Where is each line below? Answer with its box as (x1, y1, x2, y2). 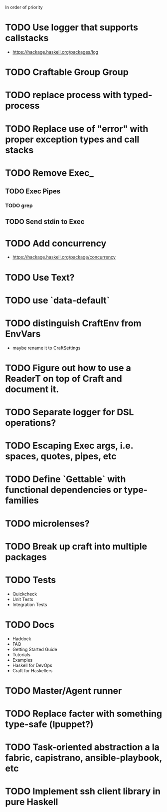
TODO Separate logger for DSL (5, 407, 134, 418)
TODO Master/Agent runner (5, 685, 122, 696)
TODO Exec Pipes (5, 187, 61, 196)
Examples (12, 657, 33, 663)
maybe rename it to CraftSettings (12, 345, 81, 351)
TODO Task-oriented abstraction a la (5, 741, 160, 753)
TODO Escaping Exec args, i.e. (5, 440, 134, 451)
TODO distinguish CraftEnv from (5, 318, 142, 329)
